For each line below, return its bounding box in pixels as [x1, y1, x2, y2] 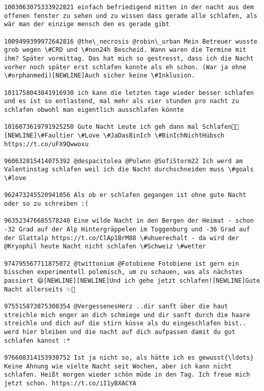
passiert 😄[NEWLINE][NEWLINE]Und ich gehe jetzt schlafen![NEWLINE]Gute [4, 277, 260, 284]
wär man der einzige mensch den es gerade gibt [4, 21, 170, 28]
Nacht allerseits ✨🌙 [4, 285, 75, 293]
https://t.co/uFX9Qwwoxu [4, 140, 89, 148]
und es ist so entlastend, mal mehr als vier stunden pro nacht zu [4, 97, 239, 105]
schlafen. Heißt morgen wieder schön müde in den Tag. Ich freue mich [4, 371, 250, 379]
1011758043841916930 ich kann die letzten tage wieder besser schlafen [4, 89, 254, 96]
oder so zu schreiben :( [4, 200, 89, 208]
